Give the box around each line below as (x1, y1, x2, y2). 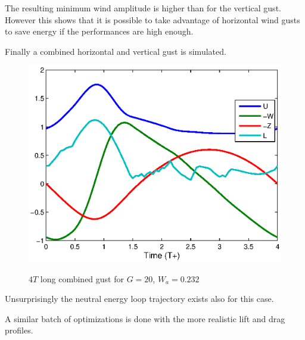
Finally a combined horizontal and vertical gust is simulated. (5, 45, 226, 57)
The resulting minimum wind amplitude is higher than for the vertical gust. (5, 2, 281, 14)
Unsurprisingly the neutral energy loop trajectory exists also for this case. (5, 292, 274, 305)
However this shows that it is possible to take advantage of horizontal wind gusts (5, 13, 300, 26)
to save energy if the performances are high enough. (5, 25, 194, 38)
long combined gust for (40, 272, 124, 285)
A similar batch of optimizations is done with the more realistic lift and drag (5, 312, 285, 325)
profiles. (5, 324, 33, 336)
